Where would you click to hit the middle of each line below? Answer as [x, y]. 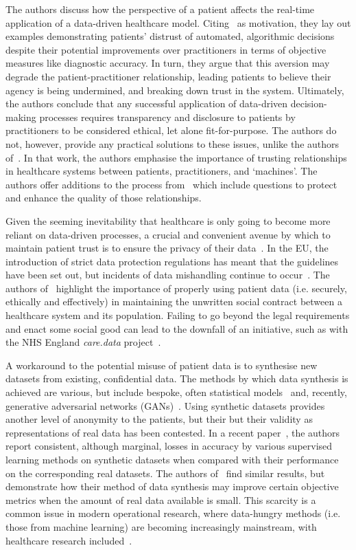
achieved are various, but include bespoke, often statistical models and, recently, [176, 392]
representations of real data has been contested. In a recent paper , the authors [173, 432]
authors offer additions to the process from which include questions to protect [171, 184]
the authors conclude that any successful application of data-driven [147, 103]
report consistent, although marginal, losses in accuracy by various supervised [169, 446]
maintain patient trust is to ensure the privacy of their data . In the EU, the [167, 248]
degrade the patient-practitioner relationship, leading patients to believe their [168, 76]
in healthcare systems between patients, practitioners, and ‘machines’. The [162, 171]
